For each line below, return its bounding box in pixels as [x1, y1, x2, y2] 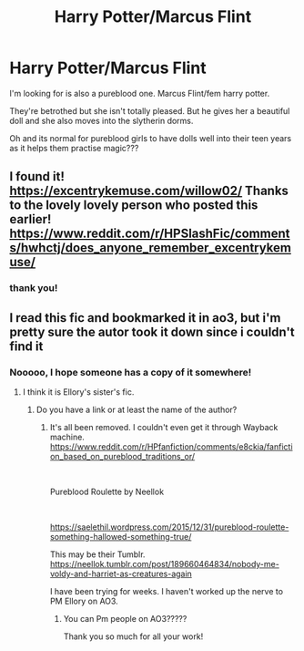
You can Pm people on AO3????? [63, 613, 187, 624]
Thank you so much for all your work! [63, 631, 204, 642]
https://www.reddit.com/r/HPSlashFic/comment [9, 226, 290, 242]
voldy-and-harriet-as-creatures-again [49, 568, 193, 579]
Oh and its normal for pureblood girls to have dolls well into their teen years [9, 132, 292, 143]
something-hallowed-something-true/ [49, 531, 192, 542]
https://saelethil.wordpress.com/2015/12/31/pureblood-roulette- [49, 522, 289, 532]
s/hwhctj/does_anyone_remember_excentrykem [9, 240, 291, 256]
